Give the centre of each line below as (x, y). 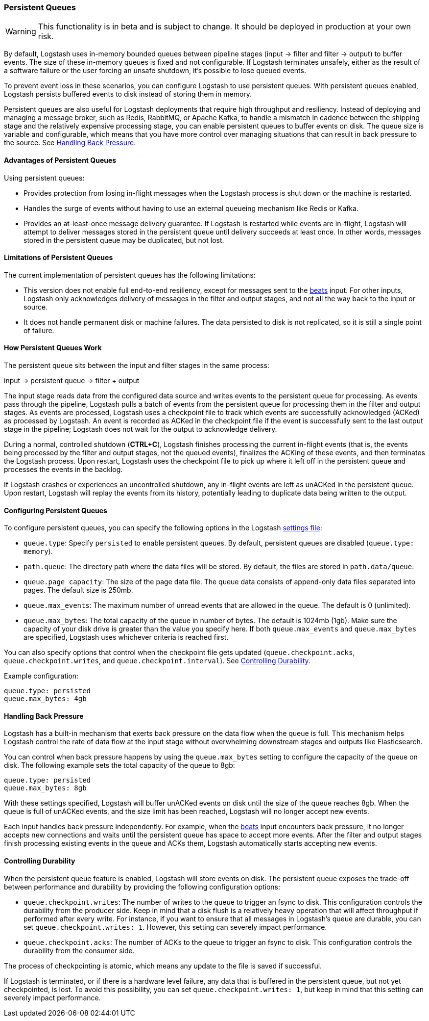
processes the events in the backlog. (63, 470)
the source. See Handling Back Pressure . (70, 143)
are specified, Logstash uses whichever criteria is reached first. (126, 637)
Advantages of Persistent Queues (60, 160)
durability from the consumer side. (79, 950)
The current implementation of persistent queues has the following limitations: (130, 275)
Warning (21, 32)
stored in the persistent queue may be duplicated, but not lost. (124, 240)
